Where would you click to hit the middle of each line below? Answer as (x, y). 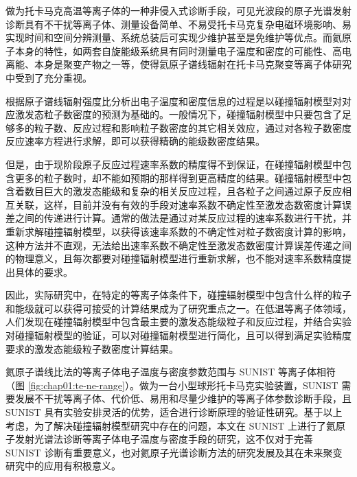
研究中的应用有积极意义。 (63, 466)
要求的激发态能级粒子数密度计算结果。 (92, 348)
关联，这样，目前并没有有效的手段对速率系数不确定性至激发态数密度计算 (178, 204)
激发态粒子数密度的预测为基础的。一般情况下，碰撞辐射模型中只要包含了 (178, 114)
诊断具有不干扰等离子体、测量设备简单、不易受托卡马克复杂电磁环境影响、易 (178, 24)
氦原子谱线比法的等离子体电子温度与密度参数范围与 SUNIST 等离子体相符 (171, 372)
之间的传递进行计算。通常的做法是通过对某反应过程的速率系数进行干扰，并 (183, 218)
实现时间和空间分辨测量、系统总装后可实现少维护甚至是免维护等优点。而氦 (174, 37)
